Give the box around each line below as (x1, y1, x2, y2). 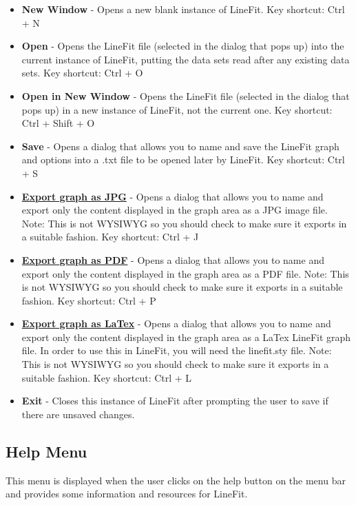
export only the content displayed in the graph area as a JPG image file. (21, 203, 328, 217)
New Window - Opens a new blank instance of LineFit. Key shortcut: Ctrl (21, 2, 345, 16)
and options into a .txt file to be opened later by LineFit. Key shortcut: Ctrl (21, 152, 345, 167)
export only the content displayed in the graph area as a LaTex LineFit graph (21, 329, 351, 344)
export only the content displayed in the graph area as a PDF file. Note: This (21, 266, 349, 280)
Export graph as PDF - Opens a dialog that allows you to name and (21, 252, 324, 267)
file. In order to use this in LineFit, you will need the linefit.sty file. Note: (21, 343, 332, 358)
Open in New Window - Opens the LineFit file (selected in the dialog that (21, 88, 350, 103)
